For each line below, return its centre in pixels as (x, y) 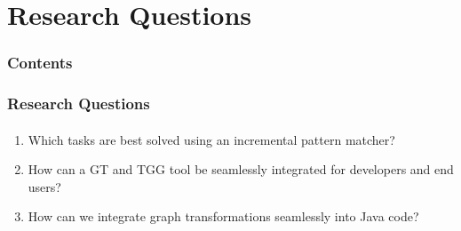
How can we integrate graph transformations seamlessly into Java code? (223, 216)
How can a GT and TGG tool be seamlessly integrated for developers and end (241, 169)
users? (44, 186)
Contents (40, 63)
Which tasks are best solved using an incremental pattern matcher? (211, 139)
